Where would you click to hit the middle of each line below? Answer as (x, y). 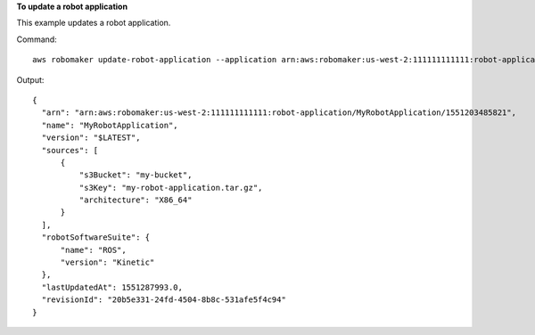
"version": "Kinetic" (107, 262)
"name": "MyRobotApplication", (110, 125)
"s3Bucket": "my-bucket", (136, 175)
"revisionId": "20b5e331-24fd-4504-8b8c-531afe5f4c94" (164, 300)
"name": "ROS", (93, 250)
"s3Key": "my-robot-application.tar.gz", (171, 188)
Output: (30, 79)
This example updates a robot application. (94, 23)
